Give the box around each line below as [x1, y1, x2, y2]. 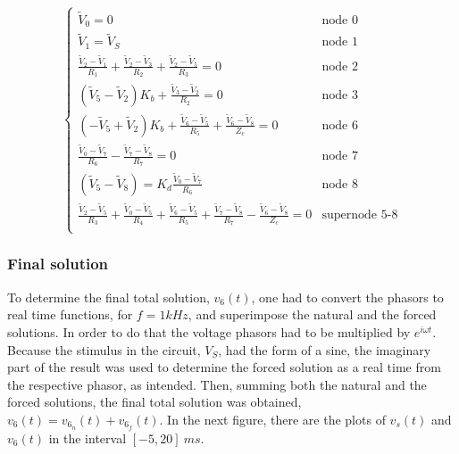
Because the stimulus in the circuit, [7, 340, 201, 359]
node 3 [321, 88, 358, 102]
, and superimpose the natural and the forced [188, 305, 437, 324]
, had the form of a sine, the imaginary [218, 340, 431, 359]
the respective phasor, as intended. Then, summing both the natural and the [7, 375, 427, 393]
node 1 [321, 36, 358, 49]
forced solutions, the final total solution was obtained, [7, 392, 302, 411]
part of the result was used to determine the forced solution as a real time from [7, 358, 441, 376]
